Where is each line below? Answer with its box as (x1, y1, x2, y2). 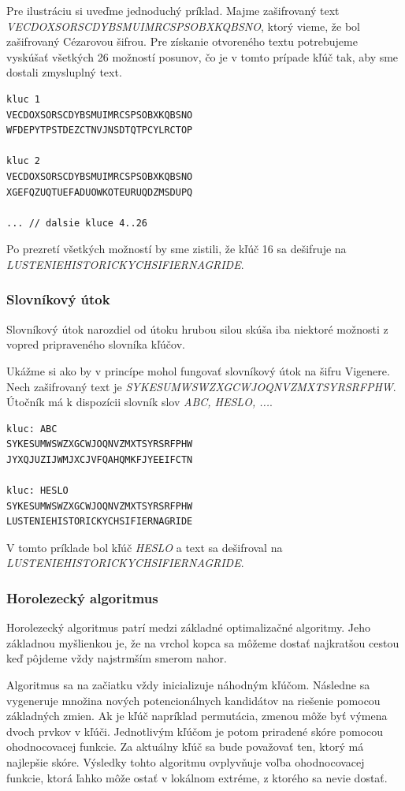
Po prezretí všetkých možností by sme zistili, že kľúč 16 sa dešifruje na (6, 241, 347, 257)
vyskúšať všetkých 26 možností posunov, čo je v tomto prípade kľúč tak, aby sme (6, 48, 399, 65)
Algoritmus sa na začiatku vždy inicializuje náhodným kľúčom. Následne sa (6, 677, 370, 693)
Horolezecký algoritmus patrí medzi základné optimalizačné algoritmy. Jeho (6, 619, 371, 636)
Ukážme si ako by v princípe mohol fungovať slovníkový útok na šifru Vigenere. (6, 362, 390, 379)
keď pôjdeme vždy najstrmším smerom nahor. (6, 650, 227, 666)
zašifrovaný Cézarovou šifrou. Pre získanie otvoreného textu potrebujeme (6, 33, 358, 50)
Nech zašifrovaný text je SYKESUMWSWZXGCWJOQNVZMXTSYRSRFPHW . (6, 378, 396, 394)
